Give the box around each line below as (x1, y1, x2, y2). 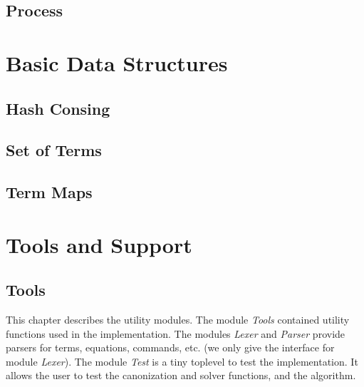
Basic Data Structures (6, 48, 228, 77)
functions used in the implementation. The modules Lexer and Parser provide (6, 326, 345, 341)
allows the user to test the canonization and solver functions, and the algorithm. (6, 368, 356, 383)
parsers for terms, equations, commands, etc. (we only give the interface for (6, 340, 335, 355)
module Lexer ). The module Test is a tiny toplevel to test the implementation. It (6, 354, 358, 368)
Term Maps (6, 181, 93, 203)
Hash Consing (6, 97, 110, 119)
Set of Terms (6, 139, 102, 161)
